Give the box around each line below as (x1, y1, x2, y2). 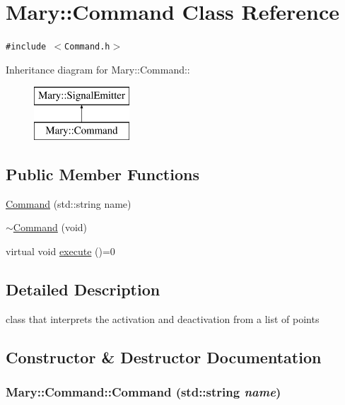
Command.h (64, 42, 110, 52)
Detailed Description (6, 278, 160, 300)
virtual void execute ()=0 (6, 243, 115, 258)
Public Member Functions (6, 163, 199, 184)
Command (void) (13, 220, 88, 235)
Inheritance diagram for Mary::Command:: (6, 61, 190, 76)
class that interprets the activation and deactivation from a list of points (6, 311, 320, 326)
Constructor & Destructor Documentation (6, 346, 322, 368)
